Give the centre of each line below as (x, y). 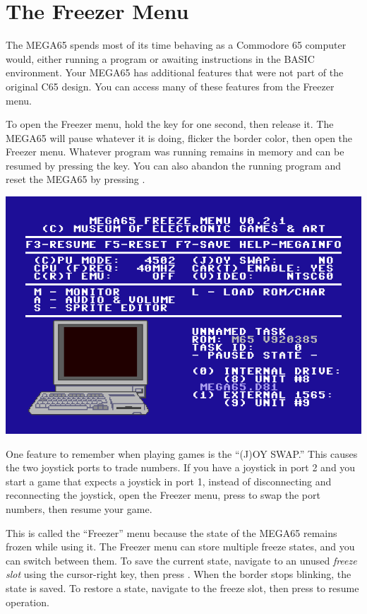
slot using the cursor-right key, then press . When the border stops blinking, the (179, 574)
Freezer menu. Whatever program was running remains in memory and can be (175, 152)
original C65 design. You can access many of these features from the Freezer (170, 86)
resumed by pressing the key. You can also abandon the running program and (173, 165)
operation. (28, 602)
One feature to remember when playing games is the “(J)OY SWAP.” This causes (182, 453)
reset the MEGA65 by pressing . (76, 179)
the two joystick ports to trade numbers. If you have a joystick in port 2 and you (181, 467)
